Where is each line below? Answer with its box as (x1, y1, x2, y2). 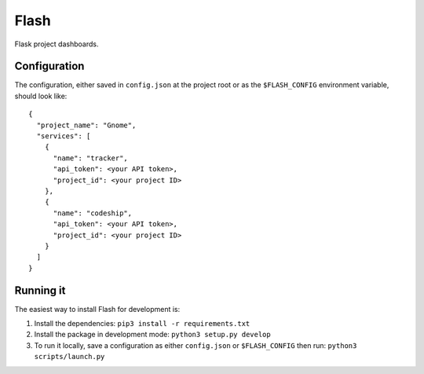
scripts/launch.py (34, 352, 105, 361)
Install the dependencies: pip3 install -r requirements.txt (34, 319, 250, 328)
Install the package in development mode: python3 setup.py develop (34, 330, 271, 339)
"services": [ (36, 132, 91, 141)
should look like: (14, 91, 68, 101)
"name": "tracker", (53, 153, 129, 163)
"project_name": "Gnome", (36, 120, 137, 130)
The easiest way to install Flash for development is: (14, 304, 181, 313)
